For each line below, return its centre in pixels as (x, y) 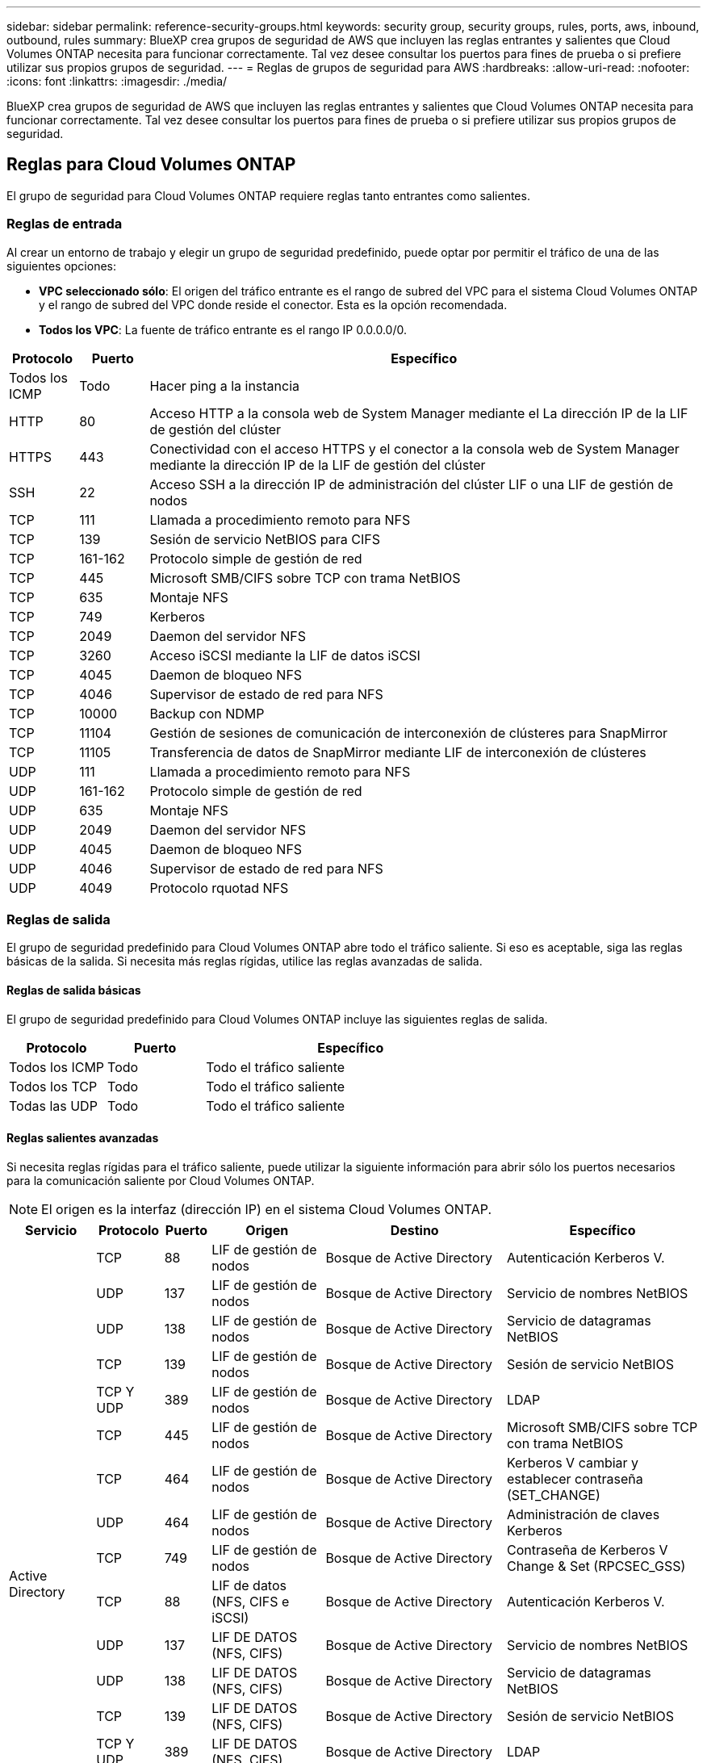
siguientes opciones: (62, 266)
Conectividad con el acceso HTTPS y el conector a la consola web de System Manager (414, 448)
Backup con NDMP (207, 713)
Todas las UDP (53, 1106)
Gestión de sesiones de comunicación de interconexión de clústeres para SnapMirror (409, 733)
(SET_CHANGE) (553, 1495)
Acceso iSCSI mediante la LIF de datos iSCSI (285, 655)
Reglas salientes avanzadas (83, 1138)
